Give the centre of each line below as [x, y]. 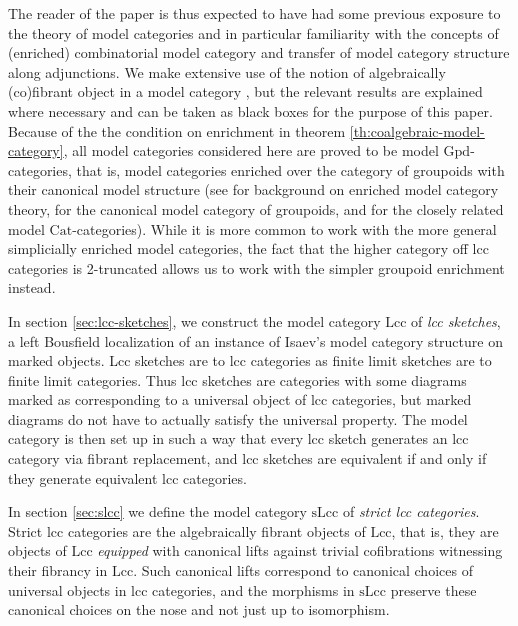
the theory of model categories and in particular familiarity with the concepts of [253, 32]
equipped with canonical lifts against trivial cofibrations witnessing [300, 550]
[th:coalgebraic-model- [417, 130]
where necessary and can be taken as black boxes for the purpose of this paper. [250, 110]
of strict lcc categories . [411, 511]
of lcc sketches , [456, 320]
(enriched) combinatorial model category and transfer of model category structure [259, 52]
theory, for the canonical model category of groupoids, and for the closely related [256, 208]
